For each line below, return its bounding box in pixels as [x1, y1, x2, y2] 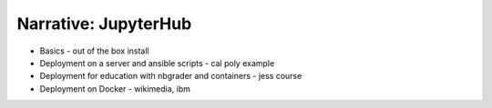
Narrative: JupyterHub [16, 14, 192, 34]
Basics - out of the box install [39, 45, 149, 56]
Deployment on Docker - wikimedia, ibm [39, 83, 191, 94]
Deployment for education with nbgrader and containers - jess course [39, 71, 302, 82]
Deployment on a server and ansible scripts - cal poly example [39, 57, 275, 68]
